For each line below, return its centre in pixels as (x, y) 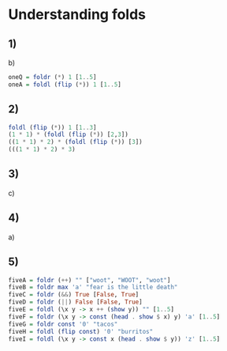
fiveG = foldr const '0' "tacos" (63, 324)
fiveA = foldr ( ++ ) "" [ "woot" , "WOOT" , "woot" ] (89, 280)
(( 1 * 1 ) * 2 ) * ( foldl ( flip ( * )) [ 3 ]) (76, 142)
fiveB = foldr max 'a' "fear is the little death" (93, 287)
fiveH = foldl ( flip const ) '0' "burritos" (81, 331)
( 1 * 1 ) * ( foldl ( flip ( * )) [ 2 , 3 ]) (68, 135)
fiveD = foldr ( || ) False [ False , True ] (76, 302)
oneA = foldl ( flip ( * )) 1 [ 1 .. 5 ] (65, 85)
